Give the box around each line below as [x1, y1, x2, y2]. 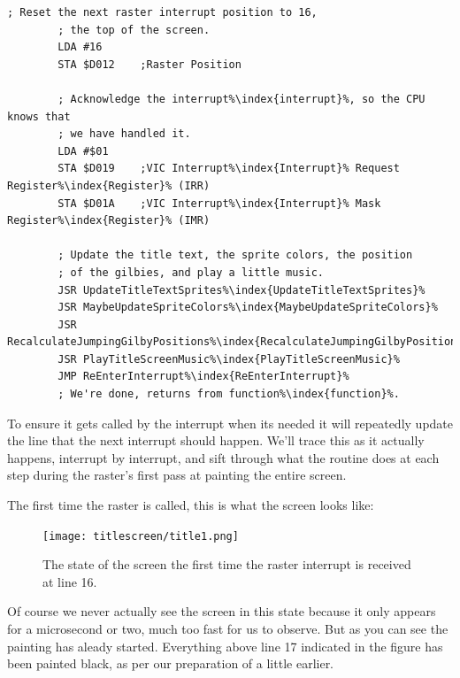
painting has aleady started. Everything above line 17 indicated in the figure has [7, 636, 443, 655]
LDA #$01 [57, 144, 109, 158]
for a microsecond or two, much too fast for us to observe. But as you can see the [7, 620, 448, 638]
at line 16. [42, 572, 97, 590]
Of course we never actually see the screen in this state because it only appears [7, 602, 436, 620]
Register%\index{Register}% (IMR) [7, 214, 211, 227]
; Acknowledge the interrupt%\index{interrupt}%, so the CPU [57, 92, 425, 105]
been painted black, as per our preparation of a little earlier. [7, 654, 334, 673]
